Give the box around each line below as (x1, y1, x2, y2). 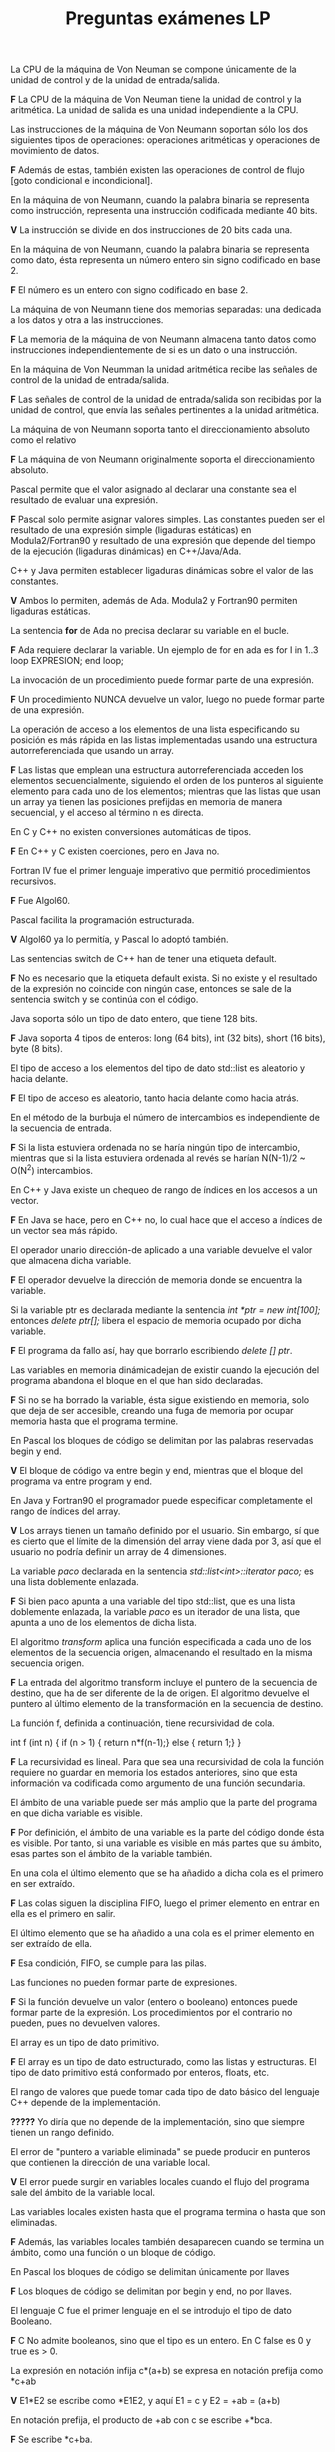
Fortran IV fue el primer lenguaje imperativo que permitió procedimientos (10, 865, 311, 877)
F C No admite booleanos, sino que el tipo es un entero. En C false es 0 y (10, 2334, 312, 2346)
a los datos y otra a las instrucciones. (10, 314, 164, 326)
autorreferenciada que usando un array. (10, 745, 175, 757)
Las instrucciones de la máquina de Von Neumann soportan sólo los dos (10, 123, 308, 136)
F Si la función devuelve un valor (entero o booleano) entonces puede (10, 1995, 298, 2007)
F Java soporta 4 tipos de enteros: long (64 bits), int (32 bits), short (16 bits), (10, 1032, 326, 1044)
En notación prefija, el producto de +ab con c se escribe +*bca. (10, 2413, 273, 2426)
